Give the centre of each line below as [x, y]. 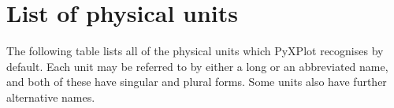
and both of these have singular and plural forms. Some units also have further [197, 82]
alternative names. [51, 97]
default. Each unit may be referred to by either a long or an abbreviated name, [197, 66]
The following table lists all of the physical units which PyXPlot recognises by [195, 51]
